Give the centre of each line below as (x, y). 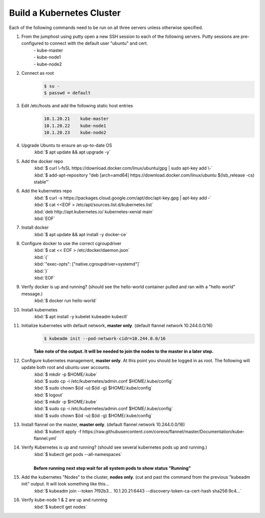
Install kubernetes (40, 309)
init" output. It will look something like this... (65, 484)
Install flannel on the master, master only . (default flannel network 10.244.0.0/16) (103, 425)
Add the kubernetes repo (47, 191)
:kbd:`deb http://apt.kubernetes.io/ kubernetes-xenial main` (94, 212)
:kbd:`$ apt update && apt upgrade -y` (72, 152)
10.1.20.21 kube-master (76, 119)
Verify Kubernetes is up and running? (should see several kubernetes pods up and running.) (114, 447)
